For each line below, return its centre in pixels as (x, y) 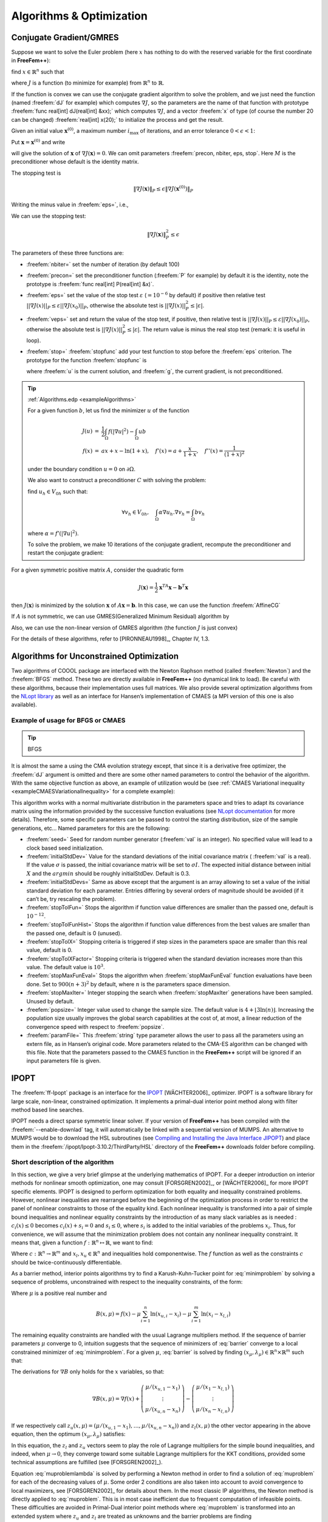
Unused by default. (50, 1001)
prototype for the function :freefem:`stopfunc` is (87, 360)
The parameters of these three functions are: (67, 253)
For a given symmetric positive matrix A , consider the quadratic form (97, 570)
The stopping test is (36, 173)
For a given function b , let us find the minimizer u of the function (108, 410)
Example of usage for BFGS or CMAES (68, 720)
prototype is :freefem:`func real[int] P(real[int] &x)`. (90, 284)
